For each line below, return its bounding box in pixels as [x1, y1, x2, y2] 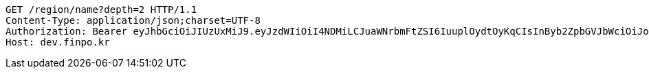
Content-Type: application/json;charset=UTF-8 [5, 15, 261, 26]
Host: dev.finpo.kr [5, 37, 110, 48]
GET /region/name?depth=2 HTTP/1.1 [5, 4, 197, 15]
